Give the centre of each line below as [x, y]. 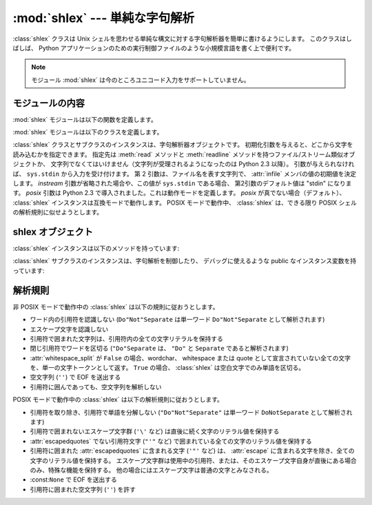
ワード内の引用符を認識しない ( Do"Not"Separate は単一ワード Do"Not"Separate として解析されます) [177, 320]
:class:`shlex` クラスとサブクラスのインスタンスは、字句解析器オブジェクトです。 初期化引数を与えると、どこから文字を [183, 145]
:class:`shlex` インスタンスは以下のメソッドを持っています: [96, 249]
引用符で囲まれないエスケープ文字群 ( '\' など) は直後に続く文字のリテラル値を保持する [155, 431]
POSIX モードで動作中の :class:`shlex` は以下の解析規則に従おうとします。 [118, 400]
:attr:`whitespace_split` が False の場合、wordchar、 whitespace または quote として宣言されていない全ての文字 [190, 358]
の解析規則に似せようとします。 [58, 212]
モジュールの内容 [49, 103]
